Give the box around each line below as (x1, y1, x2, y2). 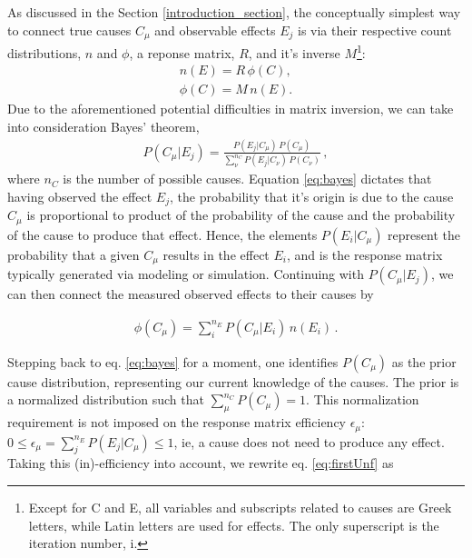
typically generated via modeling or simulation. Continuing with (7, 264, 364, 284)
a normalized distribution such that (7, 390, 204, 409)
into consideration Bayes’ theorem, (7, 116, 200, 135)
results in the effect (162, 244, 270, 264)
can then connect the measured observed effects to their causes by (7, 284, 374, 304)
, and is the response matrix (286, 244, 443, 264)
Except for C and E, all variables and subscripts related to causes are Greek (28, 498, 452, 517)
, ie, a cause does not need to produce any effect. (173, 432, 445, 451)
